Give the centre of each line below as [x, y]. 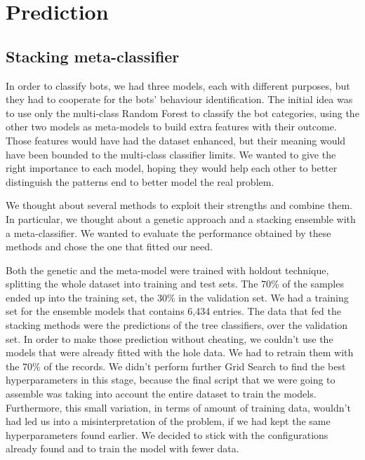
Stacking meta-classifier [93, 56]
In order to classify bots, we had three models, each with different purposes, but [178, 85]
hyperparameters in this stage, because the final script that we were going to [171, 380]
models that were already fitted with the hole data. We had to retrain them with [180, 352]
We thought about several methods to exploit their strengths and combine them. [179, 205]
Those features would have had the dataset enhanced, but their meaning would [176, 140]
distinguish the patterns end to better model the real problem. [140, 181]
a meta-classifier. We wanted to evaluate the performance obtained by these [168, 232]
